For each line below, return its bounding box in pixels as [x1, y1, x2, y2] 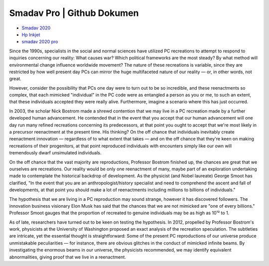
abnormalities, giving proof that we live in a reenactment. [9, 254, 127, 260]
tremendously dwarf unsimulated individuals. [9, 150, 102, 156]
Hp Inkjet [21, 31, 40, 37]
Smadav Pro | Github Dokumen [9, 7, 139, 18]
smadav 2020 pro [21, 39, 58, 45]
